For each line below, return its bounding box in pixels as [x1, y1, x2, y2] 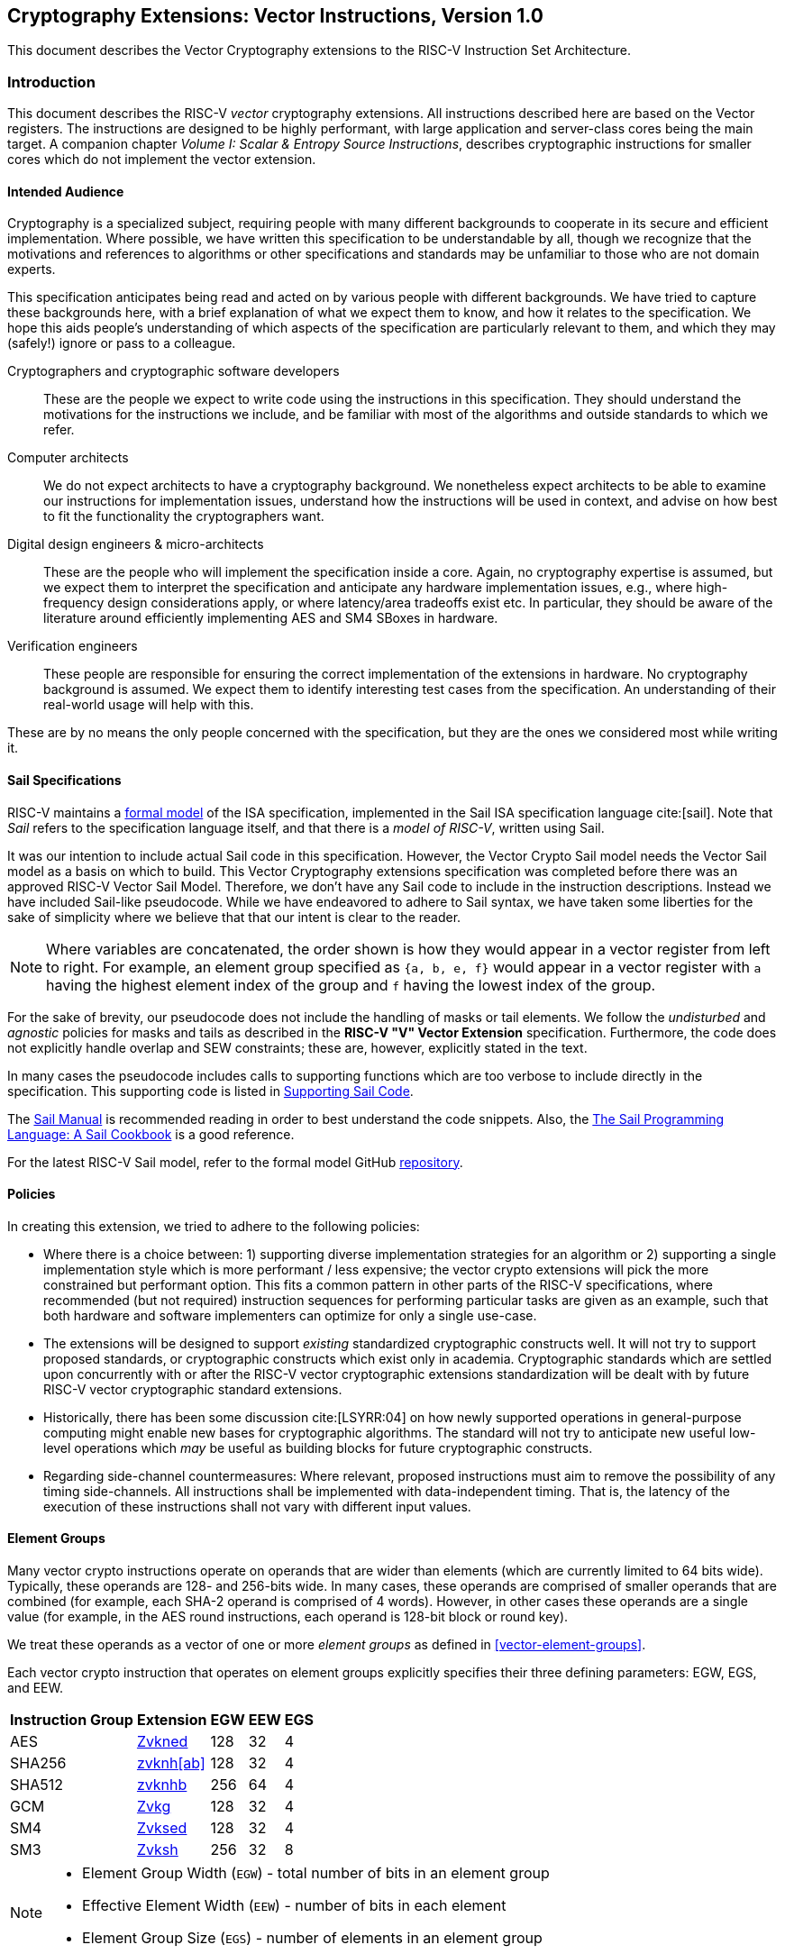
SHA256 [10, 1754, 67, 1773]
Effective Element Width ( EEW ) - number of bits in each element [82, 1896, 507, 1915]
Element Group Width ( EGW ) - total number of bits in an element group [82, 1864, 550, 1883]
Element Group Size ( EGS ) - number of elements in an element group [82, 1929, 543, 1948]
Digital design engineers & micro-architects [7, 536, 264, 552]
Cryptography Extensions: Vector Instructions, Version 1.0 [7, 5, 543, 27]
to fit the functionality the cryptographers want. [43, 508, 324, 525]
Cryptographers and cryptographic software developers [7, 363, 340, 379]
